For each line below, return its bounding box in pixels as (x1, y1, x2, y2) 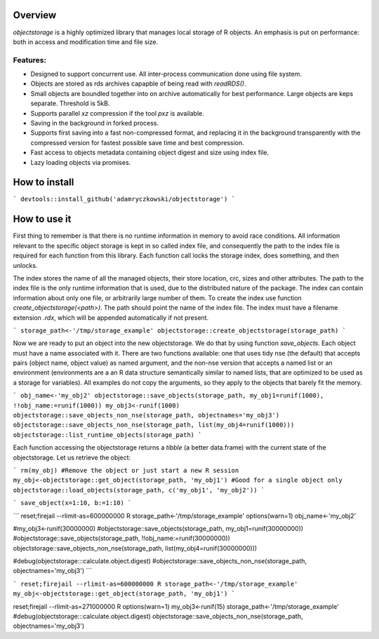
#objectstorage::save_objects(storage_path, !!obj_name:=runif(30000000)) (13, 534, 231, 543)
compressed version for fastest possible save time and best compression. (30, 138, 245, 147)
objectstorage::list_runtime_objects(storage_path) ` (13, 431, 202, 438)
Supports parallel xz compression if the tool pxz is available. (30, 109, 205, 117)
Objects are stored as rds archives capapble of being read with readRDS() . (30, 79, 246, 88)
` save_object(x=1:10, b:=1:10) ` (13, 499, 132, 507)
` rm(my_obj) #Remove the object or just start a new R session (13, 466, 239, 474)
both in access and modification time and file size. (13, 37, 159, 46)
